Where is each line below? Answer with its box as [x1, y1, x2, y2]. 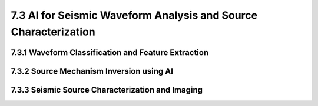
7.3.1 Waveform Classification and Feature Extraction [11, 47, 209, 57]
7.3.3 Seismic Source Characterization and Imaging [11, 85, 203, 95]
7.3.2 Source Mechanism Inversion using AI [11, 66, 174, 76]
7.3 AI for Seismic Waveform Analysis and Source [11, 9, 258, 22]
